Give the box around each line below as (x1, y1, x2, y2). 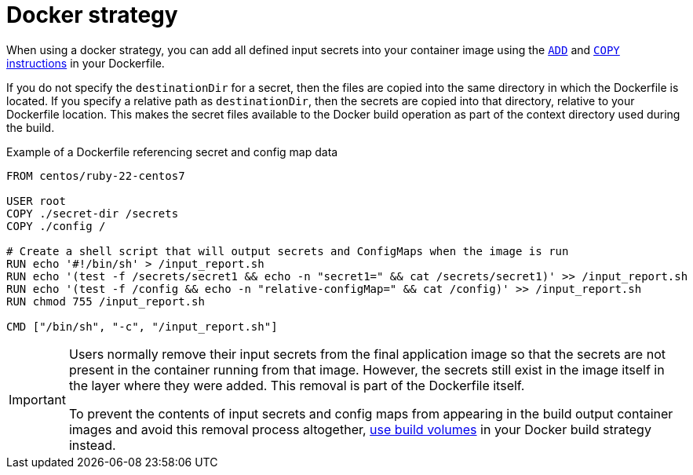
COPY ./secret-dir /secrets (6, 206, 179, 220)
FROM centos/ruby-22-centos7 (6, 169, 185, 182)
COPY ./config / (6, 219, 106, 232)
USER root (6, 194, 66, 207)
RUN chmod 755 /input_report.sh (6, 294, 205, 308)
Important (9, 391, 66, 407)
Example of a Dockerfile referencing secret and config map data (6, 144, 338, 159)
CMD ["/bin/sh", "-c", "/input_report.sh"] (6, 320, 278, 333)
